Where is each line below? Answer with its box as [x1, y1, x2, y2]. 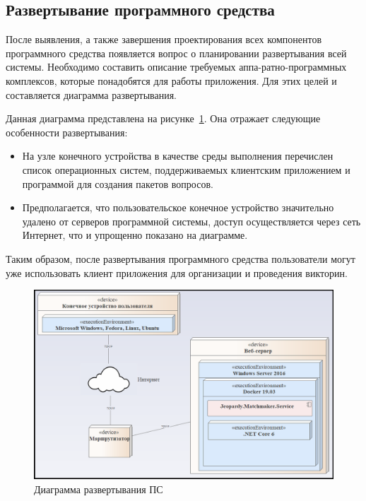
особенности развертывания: [6, 124, 128, 139]
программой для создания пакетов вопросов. [22, 176, 213, 191]
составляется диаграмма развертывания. [6, 87, 177, 102]
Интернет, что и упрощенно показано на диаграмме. [22, 228, 248, 242]
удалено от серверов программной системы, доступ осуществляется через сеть [22, 213, 361, 228]
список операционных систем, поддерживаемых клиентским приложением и [22, 162, 350, 177]
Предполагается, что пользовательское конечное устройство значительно [22, 200, 334, 215]
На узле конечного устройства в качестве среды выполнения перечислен [22, 148, 333, 163]
